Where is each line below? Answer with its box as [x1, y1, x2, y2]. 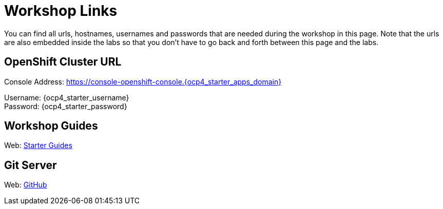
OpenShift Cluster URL [4, 55, 122, 69]
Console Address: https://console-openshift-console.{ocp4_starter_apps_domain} [4, 77, 282, 86]
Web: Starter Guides [4, 141, 72, 150]
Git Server [4, 158, 57, 172]
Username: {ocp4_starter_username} [4, 93, 129, 102]
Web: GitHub [4, 180, 47, 190]
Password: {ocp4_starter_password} [4, 101, 127, 111]
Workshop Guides [4, 119, 98, 133]
